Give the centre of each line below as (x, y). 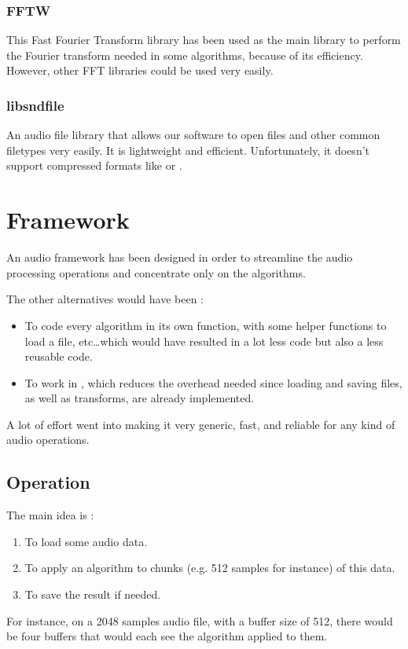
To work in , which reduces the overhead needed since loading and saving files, (213, 382)
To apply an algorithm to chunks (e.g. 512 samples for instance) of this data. (210, 568)
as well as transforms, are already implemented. (140, 398)
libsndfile (35, 105)
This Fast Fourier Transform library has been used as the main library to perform (204, 40)
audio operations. (48, 440)
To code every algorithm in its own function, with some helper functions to (206, 325)
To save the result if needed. (93, 594)
